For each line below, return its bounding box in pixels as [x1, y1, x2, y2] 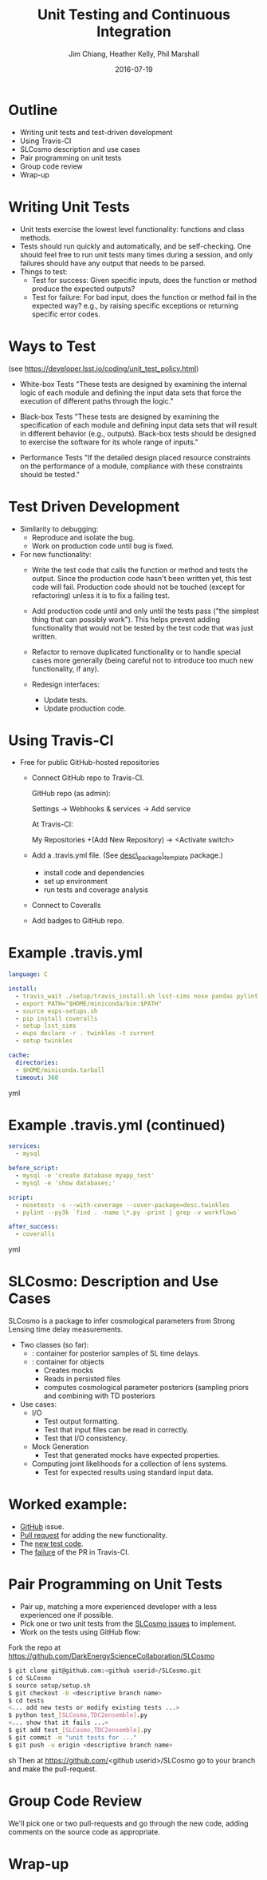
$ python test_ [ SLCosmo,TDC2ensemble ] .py [8, 1711, 148, 1719]
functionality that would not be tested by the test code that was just [31, 623, 253, 632]
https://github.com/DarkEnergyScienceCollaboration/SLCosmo [8, 1651, 215, 1661]
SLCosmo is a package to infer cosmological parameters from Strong [8, 1316, 235, 1326]
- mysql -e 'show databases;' [15, 1179, 116, 1187]
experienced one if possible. [19, 1611, 114, 1620]
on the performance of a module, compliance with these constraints [19, 461, 243, 471]
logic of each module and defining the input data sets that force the [19, 388, 241, 397]
